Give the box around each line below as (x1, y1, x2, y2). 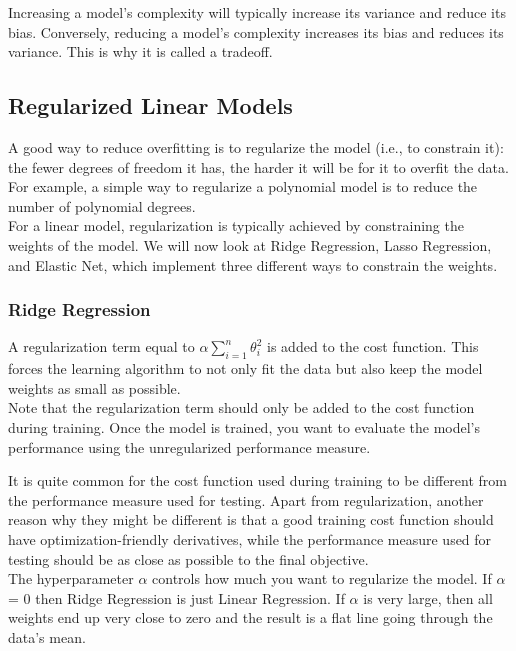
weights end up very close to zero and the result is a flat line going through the (8, 607, 493, 628)
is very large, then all (363, 587, 493, 608)
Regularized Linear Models (8, 90, 293, 121)
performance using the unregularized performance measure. (8, 436, 371, 457)
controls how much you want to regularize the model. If (152, 568, 492, 589)
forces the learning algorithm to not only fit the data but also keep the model (8, 358, 483, 379)
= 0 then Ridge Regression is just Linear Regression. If (8, 587, 345, 608)
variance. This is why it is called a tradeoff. (8, 41, 273, 62)
